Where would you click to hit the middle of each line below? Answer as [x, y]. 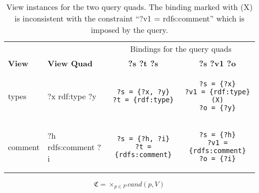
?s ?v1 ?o [217, 63]
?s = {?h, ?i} [143, 139]
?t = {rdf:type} [143, 100]
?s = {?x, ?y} [143, 92]
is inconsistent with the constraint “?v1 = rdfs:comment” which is [129, 18]
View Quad [70, 63]
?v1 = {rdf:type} [218, 92]
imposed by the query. [129, 30]
